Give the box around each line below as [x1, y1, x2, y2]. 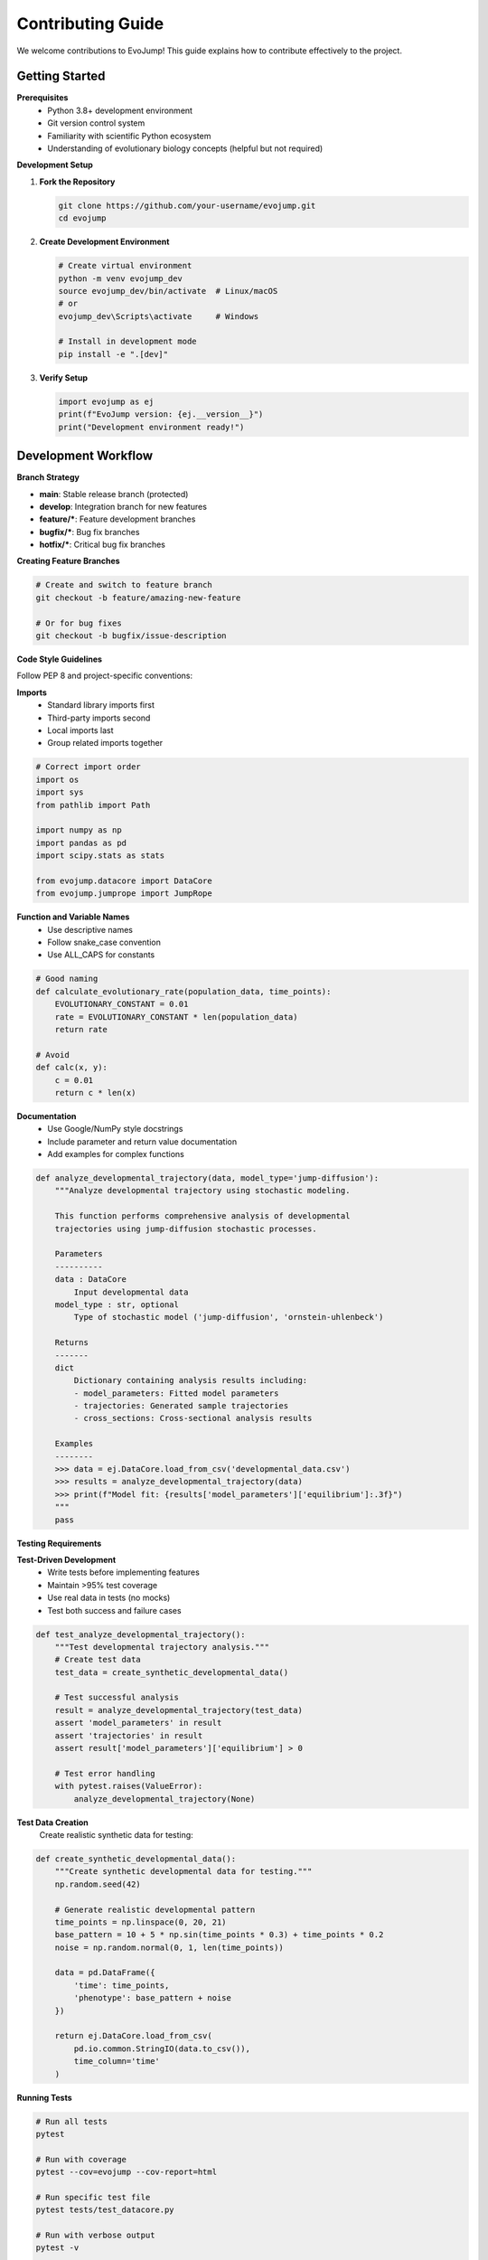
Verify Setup [39, 372, 88, 383]
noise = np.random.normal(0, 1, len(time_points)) [54, 1942, 284, 1953]
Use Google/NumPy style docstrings [47, 1124, 183, 1135]
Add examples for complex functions [47, 1149, 184, 1160]
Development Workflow [16, 448, 154, 464]
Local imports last [47, 724, 114, 736]
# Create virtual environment [58, 260, 192, 271]
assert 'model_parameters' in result [54, 1718, 222, 1728]
